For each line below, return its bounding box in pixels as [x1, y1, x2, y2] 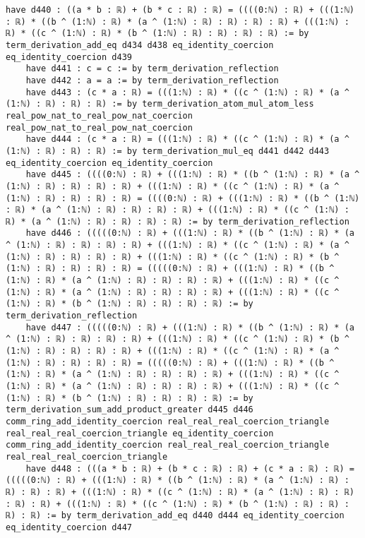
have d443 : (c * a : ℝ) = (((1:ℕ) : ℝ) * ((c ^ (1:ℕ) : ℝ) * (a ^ [25, 87, 349, 97]
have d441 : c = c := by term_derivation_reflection [25, 64, 279, 74]
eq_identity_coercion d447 [6, 522, 132, 532]
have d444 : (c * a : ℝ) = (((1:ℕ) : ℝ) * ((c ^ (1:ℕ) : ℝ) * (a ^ [25, 134, 349, 145]
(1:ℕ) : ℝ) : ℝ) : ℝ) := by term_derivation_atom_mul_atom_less [6, 99, 314, 109]
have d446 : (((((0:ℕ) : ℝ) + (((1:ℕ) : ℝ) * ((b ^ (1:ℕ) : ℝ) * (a [25, 228, 354, 239]
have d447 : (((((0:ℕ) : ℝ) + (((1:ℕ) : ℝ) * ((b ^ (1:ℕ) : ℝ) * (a [25, 322, 354, 333]
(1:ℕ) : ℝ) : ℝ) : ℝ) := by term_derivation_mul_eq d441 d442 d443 [6, 145, 330, 156]
